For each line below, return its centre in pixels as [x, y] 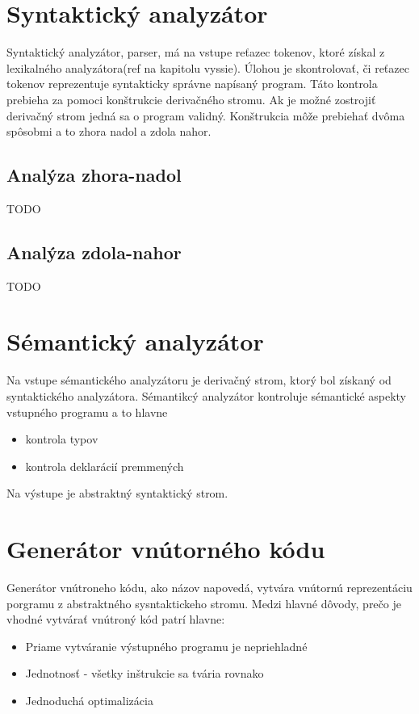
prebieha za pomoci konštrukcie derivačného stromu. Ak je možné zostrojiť [191, 99]
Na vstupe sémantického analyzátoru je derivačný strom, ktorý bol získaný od [199, 380]
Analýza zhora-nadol [94, 175]
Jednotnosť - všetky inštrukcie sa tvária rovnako [145, 673]
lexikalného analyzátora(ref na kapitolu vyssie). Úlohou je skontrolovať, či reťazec [208, 67]
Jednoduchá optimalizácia [89, 701]
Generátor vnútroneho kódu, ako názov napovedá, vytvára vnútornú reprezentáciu [209, 588]
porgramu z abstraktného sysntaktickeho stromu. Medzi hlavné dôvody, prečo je [204, 603]
